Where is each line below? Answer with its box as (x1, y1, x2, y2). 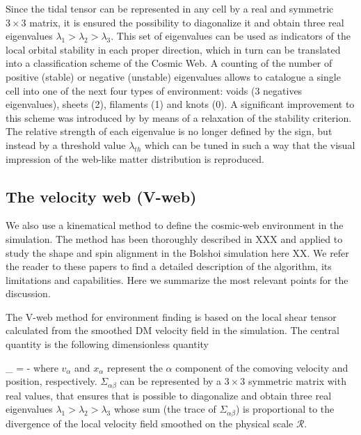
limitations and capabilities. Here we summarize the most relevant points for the (6, 272, 348, 287)
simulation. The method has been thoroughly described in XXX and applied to (6, 231, 343, 246)
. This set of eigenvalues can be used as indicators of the (111, 29, 351, 43)
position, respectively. (6, 374, 97, 388)
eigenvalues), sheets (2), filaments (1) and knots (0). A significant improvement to (6, 97, 355, 111)
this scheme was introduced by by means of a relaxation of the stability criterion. (6, 110, 352, 125)
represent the (107, 360, 163, 374)
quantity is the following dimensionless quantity (6, 337, 209, 351)
